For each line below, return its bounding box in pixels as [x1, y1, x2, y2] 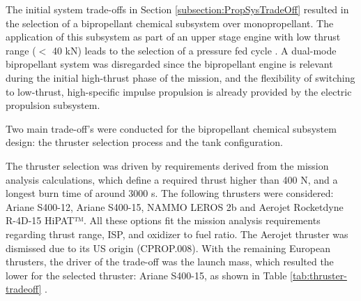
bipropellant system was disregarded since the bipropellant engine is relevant [6, 57, 333, 71]
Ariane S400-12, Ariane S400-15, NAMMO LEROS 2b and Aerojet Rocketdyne [6, 199, 344, 214]
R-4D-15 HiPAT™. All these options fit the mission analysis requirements [6, 213, 321, 228]
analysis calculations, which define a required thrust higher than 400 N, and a [6, 172, 338, 186]
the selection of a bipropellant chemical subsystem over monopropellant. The [6, 15, 334, 30]
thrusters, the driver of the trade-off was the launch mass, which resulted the [6, 254, 334, 269]
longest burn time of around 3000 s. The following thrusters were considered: [6, 186, 334, 200]
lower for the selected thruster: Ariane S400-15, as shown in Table [6, 267, 287, 282]
